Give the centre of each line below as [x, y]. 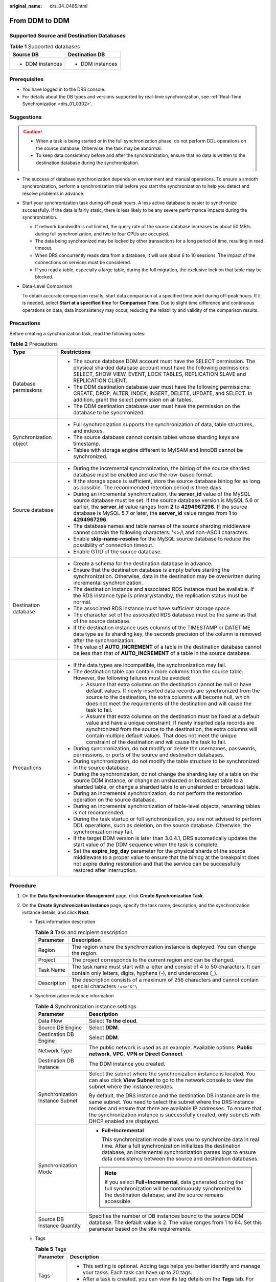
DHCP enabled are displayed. [124, 1121]
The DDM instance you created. [127, 1064]
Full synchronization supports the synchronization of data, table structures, [164, 424]
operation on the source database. [115, 799]
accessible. [118, 1201]
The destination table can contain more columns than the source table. [158, 671]
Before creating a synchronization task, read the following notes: [77, 333]
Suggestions [26, 117]
